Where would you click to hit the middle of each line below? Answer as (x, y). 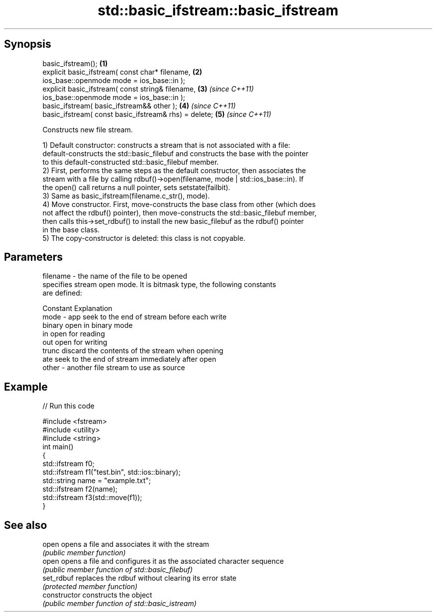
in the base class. (71, 229)
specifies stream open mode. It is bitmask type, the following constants (159, 285)
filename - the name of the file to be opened (115, 276)
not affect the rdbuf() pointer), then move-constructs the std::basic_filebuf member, (179, 212)
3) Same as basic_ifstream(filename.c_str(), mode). (126, 196)
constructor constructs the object (97, 595)
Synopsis (28, 44)
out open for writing (75, 342)
